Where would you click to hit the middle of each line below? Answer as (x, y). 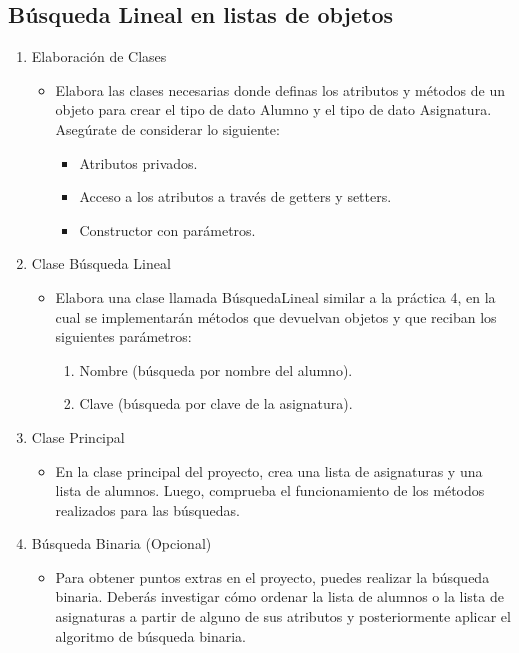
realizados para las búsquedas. (147, 509)
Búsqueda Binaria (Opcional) (121, 543)
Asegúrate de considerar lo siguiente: (167, 128)
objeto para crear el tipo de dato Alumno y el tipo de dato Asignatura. (273, 109)
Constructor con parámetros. (167, 229)
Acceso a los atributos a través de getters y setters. (235, 196)
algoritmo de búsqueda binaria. (150, 635)
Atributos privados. (138, 162)
